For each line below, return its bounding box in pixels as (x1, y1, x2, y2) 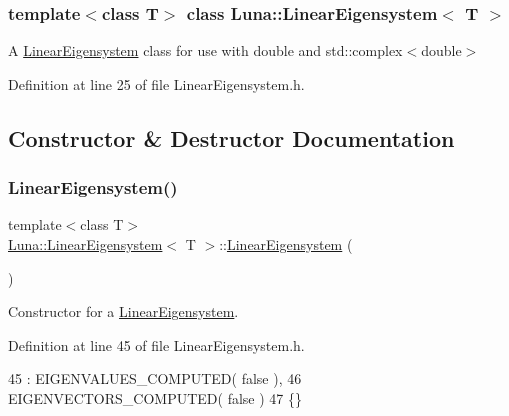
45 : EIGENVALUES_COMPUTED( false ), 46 (8, 368, 302, 389)
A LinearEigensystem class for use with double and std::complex (8, 40, 403, 61)
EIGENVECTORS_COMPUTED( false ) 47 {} (8, 387, 303, 408)
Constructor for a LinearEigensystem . (8, 301, 239, 322)
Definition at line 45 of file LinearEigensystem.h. (8, 334, 305, 355)
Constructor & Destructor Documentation (8, 122, 455, 153)
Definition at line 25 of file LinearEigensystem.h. (8, 73, 305, 94)
